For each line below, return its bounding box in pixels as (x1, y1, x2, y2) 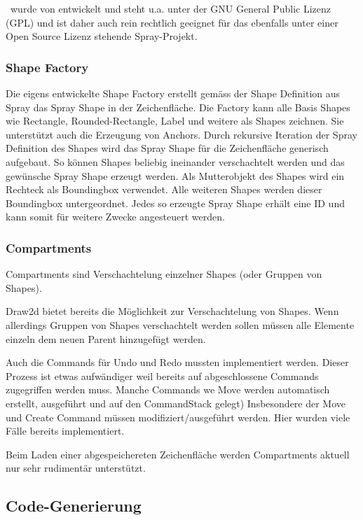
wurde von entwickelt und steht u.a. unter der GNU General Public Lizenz (10, 1, 331, 15)
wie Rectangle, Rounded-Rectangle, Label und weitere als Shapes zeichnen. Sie (6, 113, 344, 128)
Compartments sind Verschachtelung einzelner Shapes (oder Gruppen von (6, 267, 322, 281)
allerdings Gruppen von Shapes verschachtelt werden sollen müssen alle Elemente (6, 317, 355, 332)
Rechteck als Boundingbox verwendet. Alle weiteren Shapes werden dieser (6, 182, 322, 197)
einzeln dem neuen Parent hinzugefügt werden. (6, 331, 206, 346)
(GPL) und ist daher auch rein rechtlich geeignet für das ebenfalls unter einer (6, 15, 338, 29)
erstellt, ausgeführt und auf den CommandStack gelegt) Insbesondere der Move (6, 395, 346, 410)
